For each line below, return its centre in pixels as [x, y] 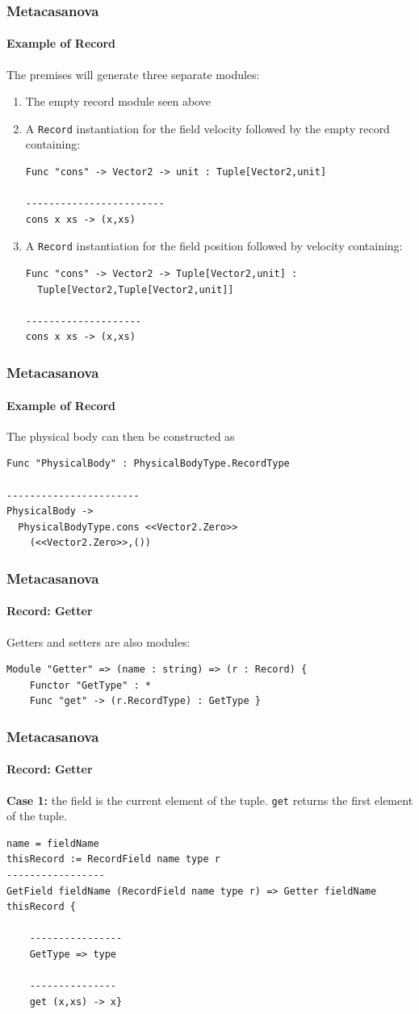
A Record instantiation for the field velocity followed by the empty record [207, 128]
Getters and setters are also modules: [98, 641]
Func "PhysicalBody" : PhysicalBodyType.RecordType [148, 464]
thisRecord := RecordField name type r [113, 859]
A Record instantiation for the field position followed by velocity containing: [214, 246]
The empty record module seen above [118, 101]
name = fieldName [53, 843]
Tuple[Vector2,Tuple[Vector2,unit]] [136, 289]
